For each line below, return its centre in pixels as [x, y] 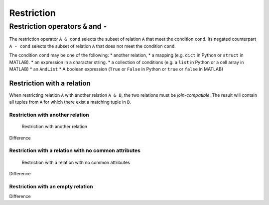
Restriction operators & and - [58, 26]
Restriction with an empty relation [51, 186]
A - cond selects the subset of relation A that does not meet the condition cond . [93, 46]
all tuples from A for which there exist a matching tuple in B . [70, 102]
